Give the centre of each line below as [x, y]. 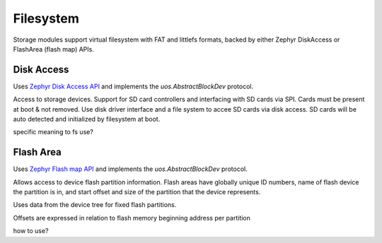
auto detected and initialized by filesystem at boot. [87, 119]
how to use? [31, 231]
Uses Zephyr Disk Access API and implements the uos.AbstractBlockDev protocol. [133, 86]
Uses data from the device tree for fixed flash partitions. [95, 205]
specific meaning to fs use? [53, 132]
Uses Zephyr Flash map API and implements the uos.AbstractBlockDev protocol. [130, 169]
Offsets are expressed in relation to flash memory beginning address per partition [132, 218]
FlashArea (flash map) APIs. [54, 49]
